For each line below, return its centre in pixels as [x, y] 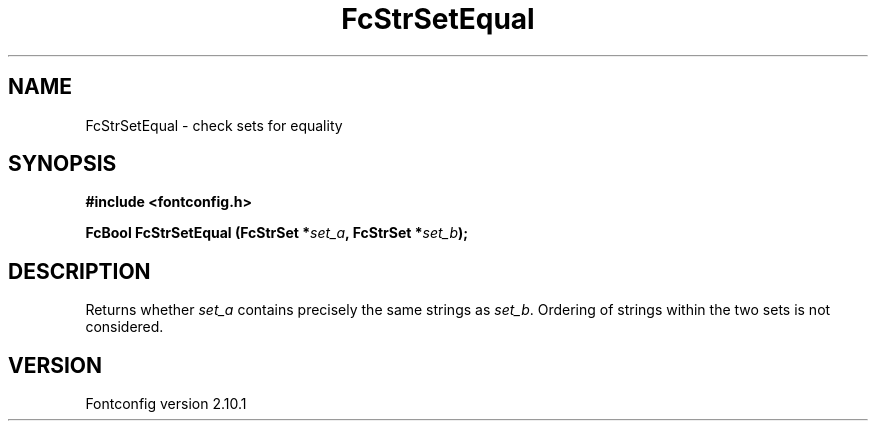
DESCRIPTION [79, 271]
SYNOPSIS [62, 164]
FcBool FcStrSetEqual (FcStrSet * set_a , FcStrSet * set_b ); [277, 233]
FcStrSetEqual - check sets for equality [214, 125]
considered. [124, 327]
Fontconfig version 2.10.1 [166, 404]
